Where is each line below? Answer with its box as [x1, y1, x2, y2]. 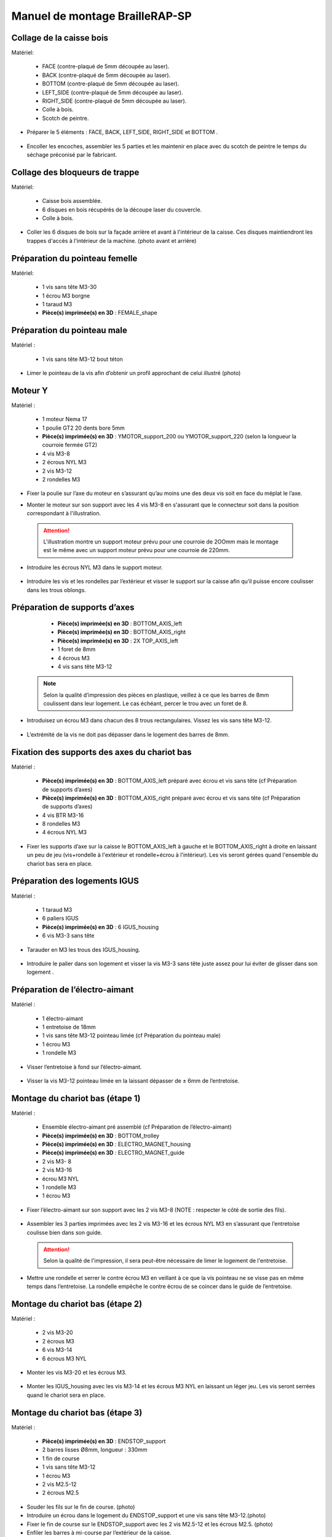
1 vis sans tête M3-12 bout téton [42, 355, 123, 363]
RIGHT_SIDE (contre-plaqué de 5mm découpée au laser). [42, 97, 187, 105]
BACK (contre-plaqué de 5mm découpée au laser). [42, 71, 171, 79]
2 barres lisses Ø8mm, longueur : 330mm [42, 1446, 148, 1453]
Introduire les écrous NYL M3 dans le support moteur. [26, 563, 163, 571]
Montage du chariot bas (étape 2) [11, 1298, 143, 1309]
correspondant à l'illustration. [26, 510, 101, 517]
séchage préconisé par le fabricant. [26, 151, 117, 158]
